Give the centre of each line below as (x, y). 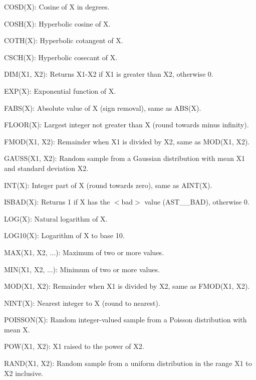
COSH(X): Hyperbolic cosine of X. (57, 23)
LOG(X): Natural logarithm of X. (56, 218)
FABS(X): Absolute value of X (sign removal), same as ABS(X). (103, 108)
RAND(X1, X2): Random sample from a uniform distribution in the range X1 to (128, 363)
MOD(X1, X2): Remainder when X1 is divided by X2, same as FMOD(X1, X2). (127, 286)
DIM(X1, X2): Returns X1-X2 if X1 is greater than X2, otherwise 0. (109, 74)
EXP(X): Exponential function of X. (60, 90)
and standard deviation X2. (46, 168)
